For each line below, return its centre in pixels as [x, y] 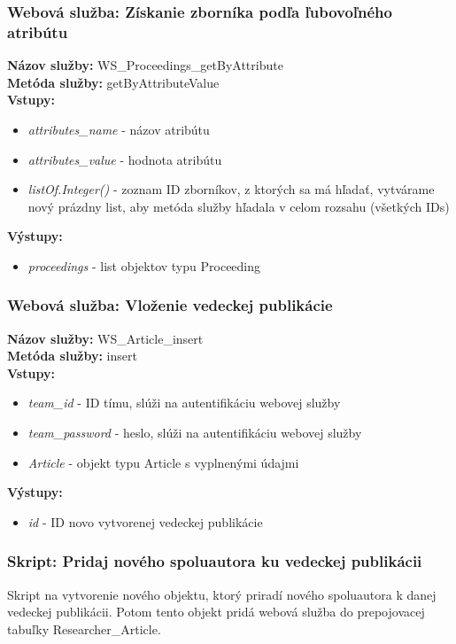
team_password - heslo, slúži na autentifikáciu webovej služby [195, 433]
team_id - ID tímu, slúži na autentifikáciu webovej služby [184, 403]
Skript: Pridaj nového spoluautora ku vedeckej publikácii [215, 561]
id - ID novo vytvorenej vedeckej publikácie [145, 521]
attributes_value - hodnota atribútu [125, 159]
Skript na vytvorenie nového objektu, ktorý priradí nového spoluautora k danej [222, 594]
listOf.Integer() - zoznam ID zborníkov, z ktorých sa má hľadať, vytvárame [231, 189]
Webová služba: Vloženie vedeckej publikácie [170, 305]
